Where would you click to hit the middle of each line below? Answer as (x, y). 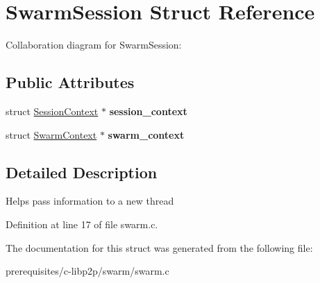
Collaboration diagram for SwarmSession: (94, 45)
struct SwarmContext (51, 134)
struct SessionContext (52, 111)
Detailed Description (82, 172)
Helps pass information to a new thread (90, 201)
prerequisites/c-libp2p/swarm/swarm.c (87, 271)
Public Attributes (70, 82)
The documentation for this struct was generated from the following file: (159, 247)
